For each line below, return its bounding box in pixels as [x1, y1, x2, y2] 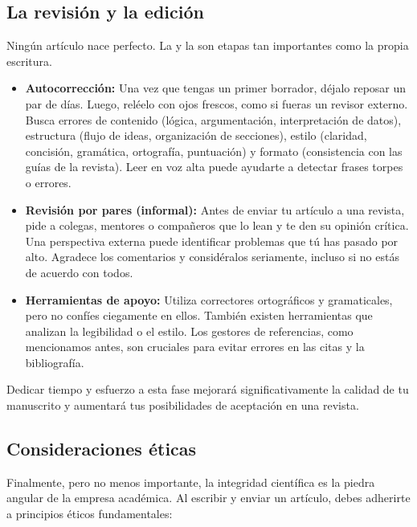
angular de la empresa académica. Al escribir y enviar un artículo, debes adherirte [6, 489, 411, 506]
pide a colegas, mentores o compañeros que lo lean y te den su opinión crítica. [25, 217, 409, 234]
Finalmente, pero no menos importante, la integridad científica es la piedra [6, 473, 375, 490]
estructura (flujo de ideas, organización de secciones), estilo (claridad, [25, 127, 367, 144]
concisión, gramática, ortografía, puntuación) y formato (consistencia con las [25, 142, 403, 159]
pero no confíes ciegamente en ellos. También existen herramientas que [25, 307, 373, 324]
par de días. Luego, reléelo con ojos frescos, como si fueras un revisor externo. [25, 95, 408, 112]
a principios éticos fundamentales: [6, 505, 173, 522]
